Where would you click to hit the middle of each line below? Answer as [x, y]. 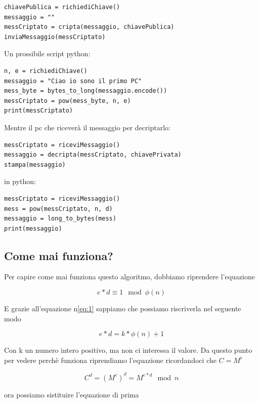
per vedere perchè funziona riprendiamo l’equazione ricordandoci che [110, 360]
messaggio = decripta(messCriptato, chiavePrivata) [93, 155]
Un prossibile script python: [47, 53]
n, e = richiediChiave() [46, 71]
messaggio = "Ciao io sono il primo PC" [73, 81]
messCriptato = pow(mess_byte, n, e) [68, 101]
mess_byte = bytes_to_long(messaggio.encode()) [86, 91]
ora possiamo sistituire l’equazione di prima [72, 394]
